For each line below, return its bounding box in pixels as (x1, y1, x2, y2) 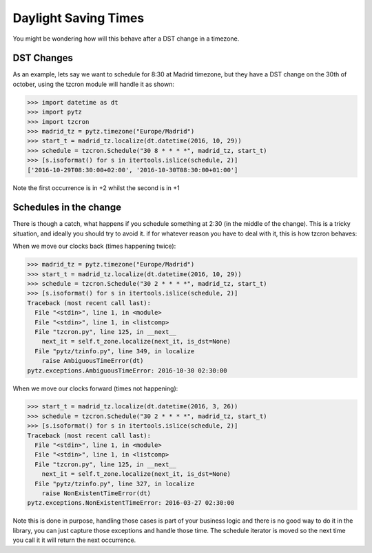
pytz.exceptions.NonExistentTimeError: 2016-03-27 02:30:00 (27, 499, 235, 507)
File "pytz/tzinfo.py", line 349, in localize (34, 347, 195, 355)
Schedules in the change (12, 202, 122, 213)
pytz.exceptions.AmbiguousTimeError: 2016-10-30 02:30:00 (27, 366, 227, 375)
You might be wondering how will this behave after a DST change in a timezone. (12, 34, 240, 43)
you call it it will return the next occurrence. (12, 536, 136, 544)
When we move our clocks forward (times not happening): (12, 384, 178, 393)
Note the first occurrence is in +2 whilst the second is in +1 (12, 183, 180, 192)
